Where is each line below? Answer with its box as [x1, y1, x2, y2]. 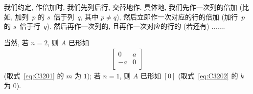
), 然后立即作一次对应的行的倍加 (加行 [116, 11, 238, 21]
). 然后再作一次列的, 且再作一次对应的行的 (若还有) [46, 21, 209, 31]
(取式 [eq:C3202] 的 [178, 71, 238, 81]
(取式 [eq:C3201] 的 [4, 71, 64, 81]
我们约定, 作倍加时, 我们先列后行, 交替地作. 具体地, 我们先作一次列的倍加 [4, 2, 237, 12]
